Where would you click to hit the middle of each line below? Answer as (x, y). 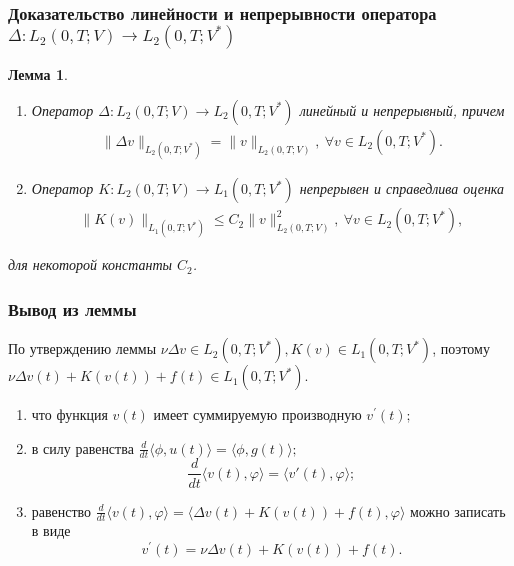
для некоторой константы (90, 264)
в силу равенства (82, 447)
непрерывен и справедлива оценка (402, 188)
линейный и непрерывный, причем (402, 109)
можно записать (458, 510)
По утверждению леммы (82, 348)
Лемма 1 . (38, 74)
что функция (69, 414)
